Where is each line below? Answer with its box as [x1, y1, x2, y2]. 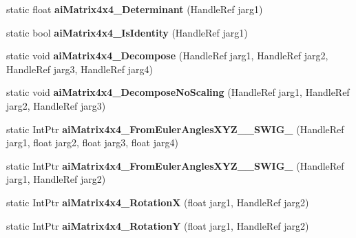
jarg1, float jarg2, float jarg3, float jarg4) [6, 135, 178, 150]
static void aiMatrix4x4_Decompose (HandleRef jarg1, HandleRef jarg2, [6, 48, 328, 63]
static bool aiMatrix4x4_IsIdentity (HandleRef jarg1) [6, 25, 248, 39]
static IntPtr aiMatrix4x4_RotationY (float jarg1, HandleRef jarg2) [6, 218, 309, 232]
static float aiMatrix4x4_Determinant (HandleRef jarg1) [6, 2, 263, 16]
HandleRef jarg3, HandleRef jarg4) [6, 61, 153, 76]
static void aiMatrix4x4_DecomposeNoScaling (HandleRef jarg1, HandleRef [6, 85, 350, 99]
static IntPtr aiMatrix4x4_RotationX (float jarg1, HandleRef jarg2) [6, 195, 309, 209]
